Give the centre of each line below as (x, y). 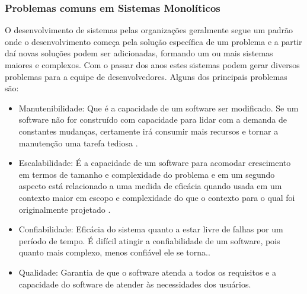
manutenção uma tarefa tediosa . (78, 143)
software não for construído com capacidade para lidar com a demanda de (153, 119)
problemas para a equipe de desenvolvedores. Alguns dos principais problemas (146, 76)
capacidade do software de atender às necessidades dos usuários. (135, 284)
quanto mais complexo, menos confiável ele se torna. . (114, 252)
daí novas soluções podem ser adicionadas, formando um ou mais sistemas (139, 53)
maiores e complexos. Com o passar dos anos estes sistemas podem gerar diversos (152, 65)
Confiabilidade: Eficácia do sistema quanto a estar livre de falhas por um (151, 229)
